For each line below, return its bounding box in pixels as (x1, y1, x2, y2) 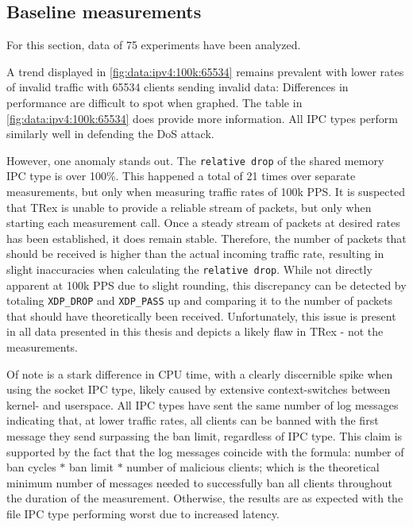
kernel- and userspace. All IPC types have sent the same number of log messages (6, 396, 399, 413)
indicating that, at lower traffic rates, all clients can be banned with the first (6, 412, 379, 429)
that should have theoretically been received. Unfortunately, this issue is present (6, 307, 396, 324)
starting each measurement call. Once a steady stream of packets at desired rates (6, 214, 400, 231)
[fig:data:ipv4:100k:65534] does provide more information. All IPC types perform (6, 110, 398, 126)
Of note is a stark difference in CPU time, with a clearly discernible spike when (6, 365, 393, 382)
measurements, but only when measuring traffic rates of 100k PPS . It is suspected (6, 183, 405, 200)
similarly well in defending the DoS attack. (6, 125, 214, 142)
